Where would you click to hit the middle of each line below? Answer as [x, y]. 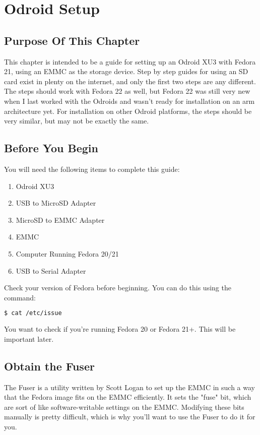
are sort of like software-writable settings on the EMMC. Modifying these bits [124, 407]
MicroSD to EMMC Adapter [60, 220]
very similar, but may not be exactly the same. [77, 121]
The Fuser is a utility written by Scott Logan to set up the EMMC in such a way [129, 387]
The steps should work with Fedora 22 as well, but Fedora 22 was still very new [127, 91]
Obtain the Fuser [49, 366]
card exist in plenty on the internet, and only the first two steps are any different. [130, 81]
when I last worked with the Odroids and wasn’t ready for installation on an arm [129, 101]
